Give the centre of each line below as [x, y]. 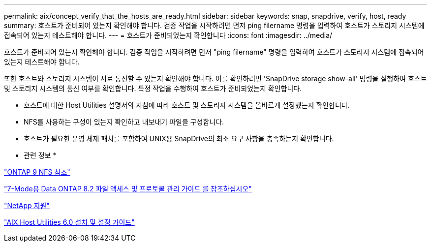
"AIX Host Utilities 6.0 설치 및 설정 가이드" [69, 222]
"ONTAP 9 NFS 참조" [37, 172]
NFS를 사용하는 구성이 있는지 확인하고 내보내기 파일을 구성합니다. [124, 122]
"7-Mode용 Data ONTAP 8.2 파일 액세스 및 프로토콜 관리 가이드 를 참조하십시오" [128, 189]
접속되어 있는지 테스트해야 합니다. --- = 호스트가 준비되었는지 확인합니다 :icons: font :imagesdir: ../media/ [168, 35]
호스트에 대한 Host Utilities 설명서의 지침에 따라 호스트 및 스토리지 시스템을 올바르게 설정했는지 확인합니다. [187, 105]
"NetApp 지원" [27, 205]
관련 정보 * [40, 155]
